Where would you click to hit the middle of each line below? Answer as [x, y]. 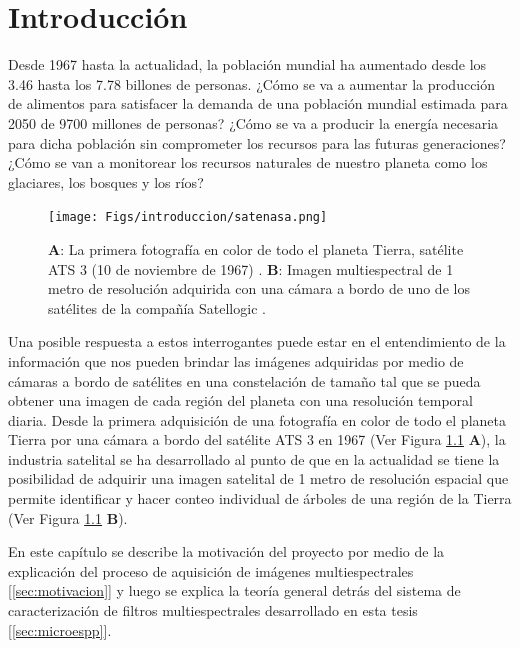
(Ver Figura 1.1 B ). [68, 517]
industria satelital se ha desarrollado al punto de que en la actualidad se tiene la [254, 458]
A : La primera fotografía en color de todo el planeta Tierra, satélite [256, 248]
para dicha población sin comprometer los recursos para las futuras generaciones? [257, 142]
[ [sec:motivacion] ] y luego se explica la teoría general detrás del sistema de [234, 590]
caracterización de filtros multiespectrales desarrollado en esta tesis [213, 610]
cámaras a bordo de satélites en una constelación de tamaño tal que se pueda [244, 380]
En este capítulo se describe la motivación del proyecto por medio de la [226, 551]
